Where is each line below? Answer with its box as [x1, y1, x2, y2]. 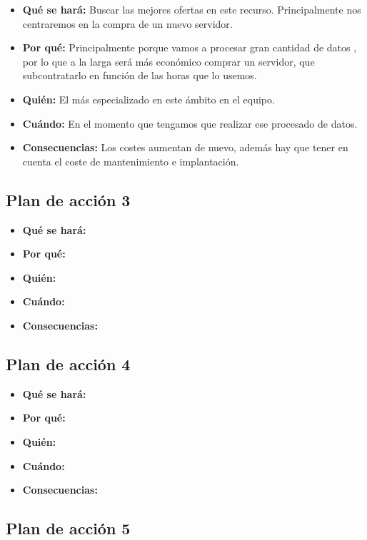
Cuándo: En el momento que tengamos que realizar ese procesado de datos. [22, 116, 358, 131]
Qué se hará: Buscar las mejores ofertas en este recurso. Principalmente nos [22, 2, 361, 16]
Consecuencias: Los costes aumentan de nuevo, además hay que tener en [22, 140, 348, 155]
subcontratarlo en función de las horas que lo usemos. [22, 68, 257, 83]
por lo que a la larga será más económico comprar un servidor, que [22, 54, 315, 68]
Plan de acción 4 [6, 352, 131, 375]
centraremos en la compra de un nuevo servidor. [22, 16, 233, 31]
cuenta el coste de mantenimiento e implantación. [22, 153, 239, 168]
